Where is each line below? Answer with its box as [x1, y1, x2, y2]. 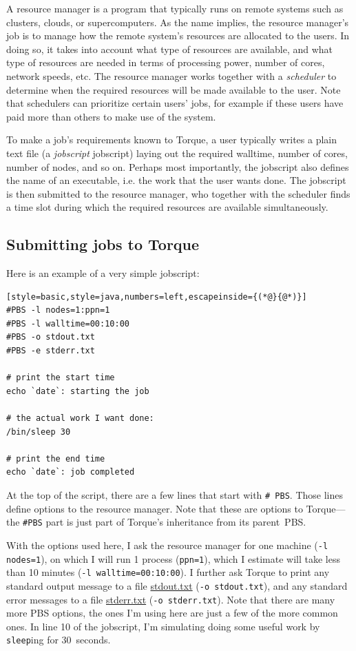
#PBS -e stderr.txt [6, 346, 95, 356]
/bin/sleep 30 [6, 426, 71, 437]
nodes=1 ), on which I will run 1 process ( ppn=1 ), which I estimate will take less [6, 551, 340, 566]
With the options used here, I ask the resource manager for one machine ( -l [6, 537, 328, 552]
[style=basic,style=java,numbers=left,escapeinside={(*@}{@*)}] [6, 291, 307, 302]
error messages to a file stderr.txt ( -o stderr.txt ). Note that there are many [6, 592, 335, 606]
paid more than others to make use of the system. [6, 109, 216, 123]
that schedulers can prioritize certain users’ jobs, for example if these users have [6, 96, 344, 110]
